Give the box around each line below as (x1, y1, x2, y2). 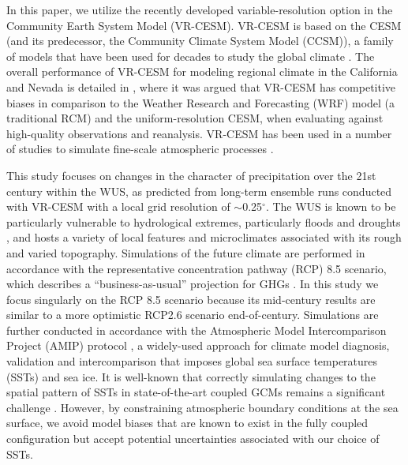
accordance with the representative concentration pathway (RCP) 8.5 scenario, (6, 260, 387, 276)
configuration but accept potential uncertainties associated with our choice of (6, 430, 380, 447)
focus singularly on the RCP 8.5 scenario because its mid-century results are (6, 291, 376, 307)
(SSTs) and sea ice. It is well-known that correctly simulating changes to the (6, 368, 376, 384)
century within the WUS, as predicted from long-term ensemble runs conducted (6, 182, 392, 199)
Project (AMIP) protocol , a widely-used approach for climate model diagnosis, (6, 337, 390, 354)
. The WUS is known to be (265, 198, 396, 215)
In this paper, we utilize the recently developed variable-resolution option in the (6, 2, 393, 17)
